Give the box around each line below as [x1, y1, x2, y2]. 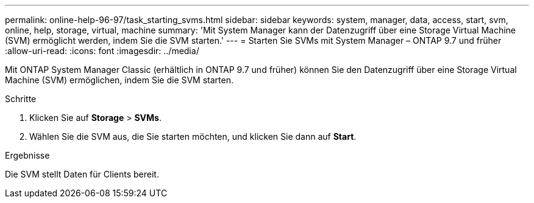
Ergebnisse [5, 150, 50, 160]
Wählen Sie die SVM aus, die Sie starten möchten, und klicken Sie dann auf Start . [29, 131, 357, 142]
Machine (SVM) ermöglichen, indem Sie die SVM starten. [5, 75, 233, 85]
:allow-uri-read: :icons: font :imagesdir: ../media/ [5, 46, 199, 56]
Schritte [5, 94, 37, 104]
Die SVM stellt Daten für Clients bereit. [5, 169, 159, 179]
